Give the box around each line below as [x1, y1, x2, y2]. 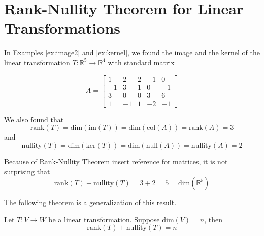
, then [204, 214, 223, 224]
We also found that [4, 114, 64, 124]
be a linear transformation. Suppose [48, 214, 160, 224]
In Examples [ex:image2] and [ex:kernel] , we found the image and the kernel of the [4, 47, 260, 58]
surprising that [4, 166, 50, 177]
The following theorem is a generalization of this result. [4, 197, 177, 207]
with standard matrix [108, 57, 175, 68]
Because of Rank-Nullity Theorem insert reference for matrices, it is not [4, 156, 228, 166]
